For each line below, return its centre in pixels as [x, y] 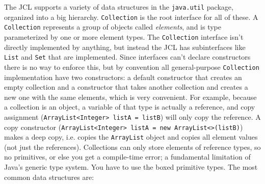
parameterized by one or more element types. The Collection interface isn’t [124, 36]
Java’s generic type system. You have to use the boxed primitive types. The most [131, 167]
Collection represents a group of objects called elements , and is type [113, 27]
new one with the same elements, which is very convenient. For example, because [130, 97]
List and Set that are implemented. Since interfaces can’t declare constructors [127, 57]
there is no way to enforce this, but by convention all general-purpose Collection [132, 67]
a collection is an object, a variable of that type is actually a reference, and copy [130, 107]
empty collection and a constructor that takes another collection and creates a [126, 87]
